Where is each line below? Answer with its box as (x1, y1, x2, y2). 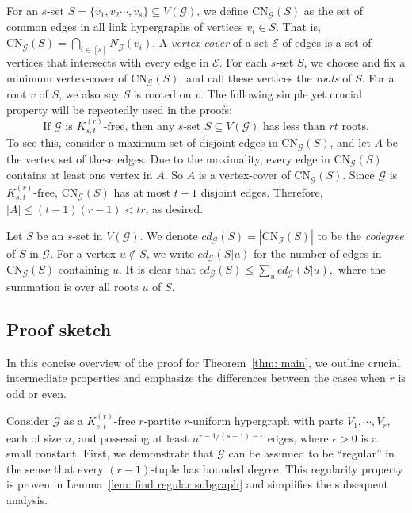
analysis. (6, 492, 48, 507)
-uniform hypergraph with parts (189, 412, 344, 429)
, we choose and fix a (303, 53, 406, 70)
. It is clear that (118, 261, 196, 278)
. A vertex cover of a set (152, 34, 269, 51)
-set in (72, 227, 103, 243)
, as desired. (145, 200, 204, 216)
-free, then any (103, 121, 175, 132)
